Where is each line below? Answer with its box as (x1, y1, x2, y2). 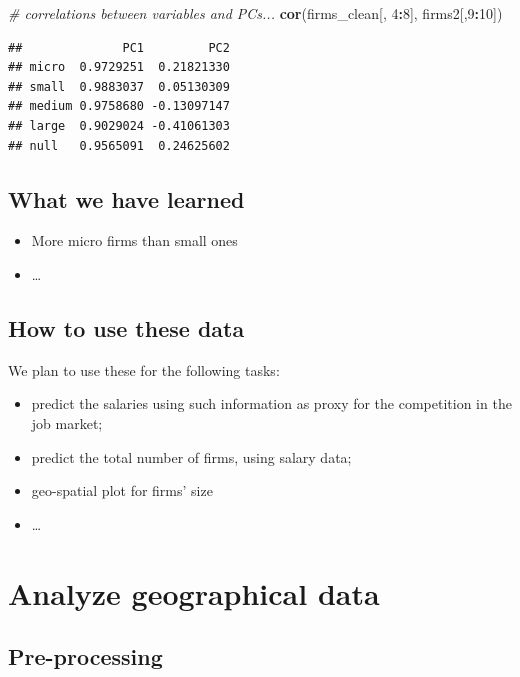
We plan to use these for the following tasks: (8, 359, 280, 380)
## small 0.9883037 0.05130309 (8, 79, 230, 94)
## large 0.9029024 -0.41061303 (8, 118, 230, 133)
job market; (31, 412, 103, 433)
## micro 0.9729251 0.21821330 (8, 60, 230, 75)
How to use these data (8, 312, 245, 343)
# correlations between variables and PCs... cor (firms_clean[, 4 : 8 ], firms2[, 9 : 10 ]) (8, 3, 503, 23)
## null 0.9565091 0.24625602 (8, 138, 230, 153)
